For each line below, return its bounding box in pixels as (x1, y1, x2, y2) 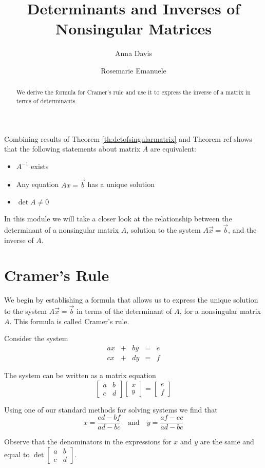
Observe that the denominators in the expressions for (4, 436, 172, 447)
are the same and (200, 436, 254, 447)
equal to (4, 448, 30, 459)
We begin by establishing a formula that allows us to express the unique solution (4, 294, 258, 305)
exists (31, 160, 49, 171)
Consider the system (4, 333, 68, 344)
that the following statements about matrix (4, 143, 141, 154)
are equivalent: (150, 143, 196, 154)
